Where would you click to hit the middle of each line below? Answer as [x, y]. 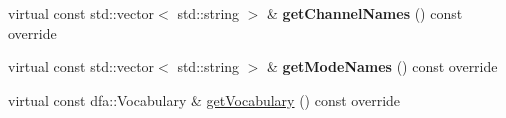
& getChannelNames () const [365, 13]
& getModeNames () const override [382, 66]
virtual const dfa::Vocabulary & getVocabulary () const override [204, 99]
